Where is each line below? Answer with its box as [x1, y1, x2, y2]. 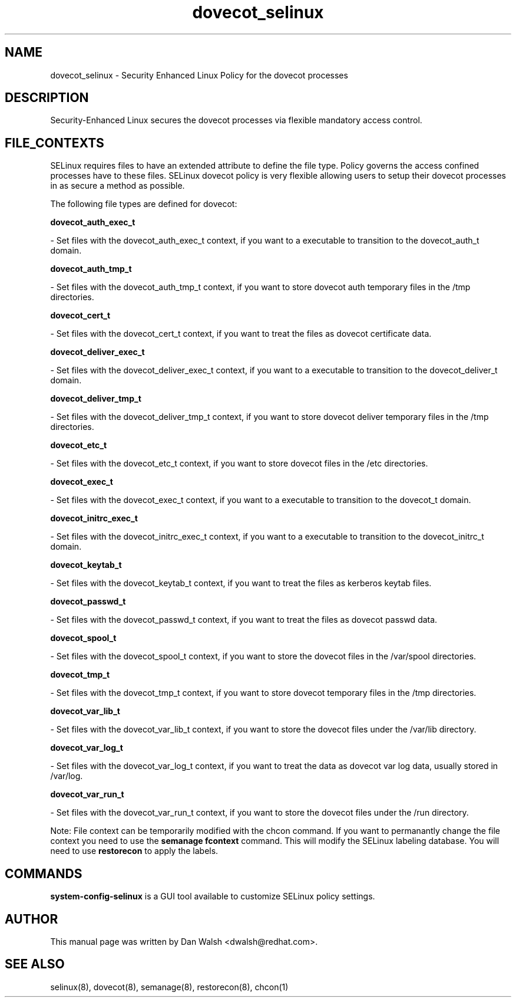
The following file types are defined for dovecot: [50, 199, 237, 209]
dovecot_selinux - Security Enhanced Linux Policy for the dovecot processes [50, 70, 348, 80]
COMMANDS [5, 866, 82, 881]
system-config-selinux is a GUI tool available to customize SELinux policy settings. [50, 891, 375, 902]
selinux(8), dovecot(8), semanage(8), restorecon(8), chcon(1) [50, 981, 289, 992]
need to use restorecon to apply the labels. [50, 846, 219, 856]
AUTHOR [5, 911, 58, 927]
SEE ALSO [5, 957, 65, 972]
